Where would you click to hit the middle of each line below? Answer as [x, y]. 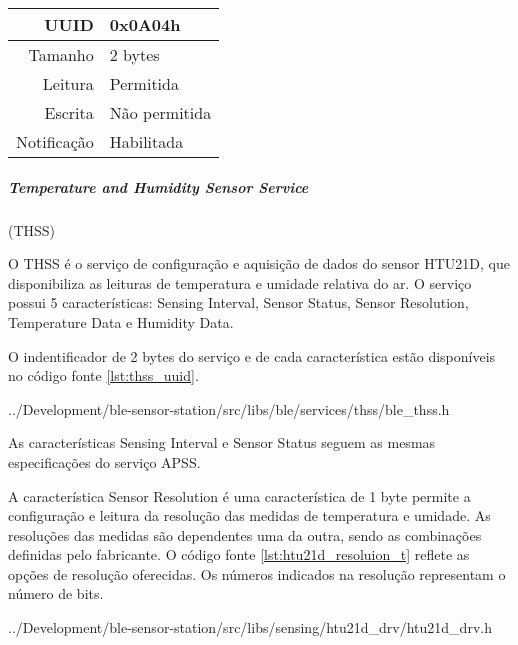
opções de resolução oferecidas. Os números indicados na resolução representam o [257, 573]
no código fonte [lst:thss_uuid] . [103, 375]
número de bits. [56, 593]
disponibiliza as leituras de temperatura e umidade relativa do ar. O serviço [240, 282]
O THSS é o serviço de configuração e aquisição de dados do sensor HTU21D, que [259, 263]
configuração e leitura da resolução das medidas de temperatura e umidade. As [249, 515]
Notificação [55, 141]
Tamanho [61, 54]
